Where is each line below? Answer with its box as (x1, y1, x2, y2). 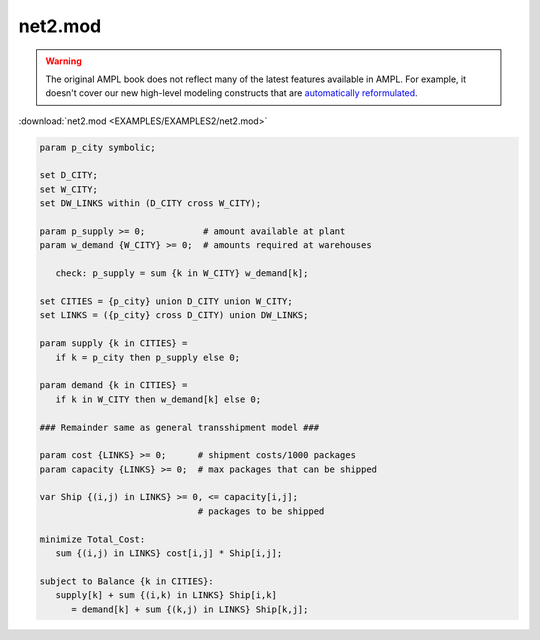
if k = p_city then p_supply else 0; (55, 351, 240, 363)
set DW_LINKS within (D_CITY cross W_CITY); (39, 198, 262, 209)
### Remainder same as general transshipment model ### (39, 421, 320, 433)
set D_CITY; (39, 170, 99, 181)
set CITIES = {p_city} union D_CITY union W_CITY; (39, 296, 294, 307)
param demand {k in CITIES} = (39, 380, 188, 391)
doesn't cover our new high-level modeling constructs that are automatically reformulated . (45, 87, 419, 99)
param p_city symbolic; (39, 141, 157, 153)
